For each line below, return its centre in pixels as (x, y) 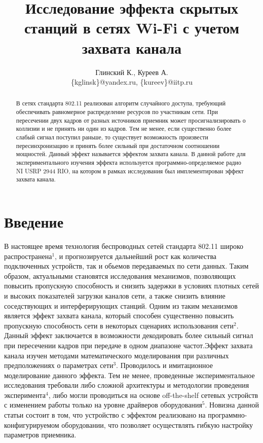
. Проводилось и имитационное (164, 365)
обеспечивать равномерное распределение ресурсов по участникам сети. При (117, 112)
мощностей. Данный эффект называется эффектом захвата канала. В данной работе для (131, 154)
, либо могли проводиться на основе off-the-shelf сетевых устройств (153, 395)
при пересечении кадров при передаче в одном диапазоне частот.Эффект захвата (128, 345)
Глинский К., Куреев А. (132, 72)
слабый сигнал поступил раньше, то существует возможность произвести (112, 137)
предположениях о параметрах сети (59, 365)
